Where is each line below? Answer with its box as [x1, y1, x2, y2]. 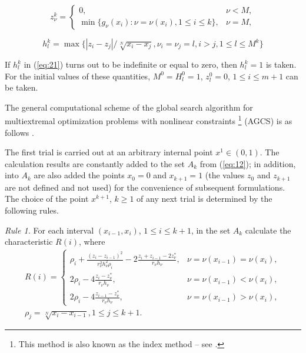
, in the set [191, 224, 231, 236]
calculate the [245, 224, 291, 236]
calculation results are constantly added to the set [5, 157, 185, 169]
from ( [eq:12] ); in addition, [199, 157, 296, 169]
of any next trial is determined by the [137, 192, 272, 205]
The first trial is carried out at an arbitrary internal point [5, 146, 213, 158]
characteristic [5, 235, 53, 248]
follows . [5, 126, 34, 138]
